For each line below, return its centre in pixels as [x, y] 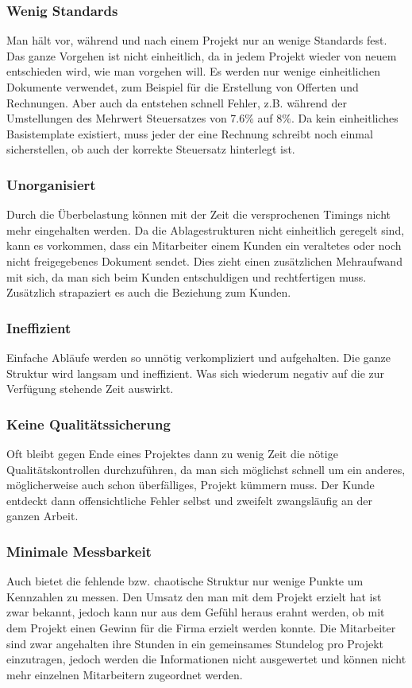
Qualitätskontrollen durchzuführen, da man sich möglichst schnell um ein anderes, [206, 469]
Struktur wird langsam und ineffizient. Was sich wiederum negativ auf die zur [196, 373]
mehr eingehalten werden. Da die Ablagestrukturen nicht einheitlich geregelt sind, [206, 229]
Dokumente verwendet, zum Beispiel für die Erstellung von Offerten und [183, 87]
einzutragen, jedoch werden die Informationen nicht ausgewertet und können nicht [206, 659]
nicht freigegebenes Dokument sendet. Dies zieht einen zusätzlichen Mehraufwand [204, 260]
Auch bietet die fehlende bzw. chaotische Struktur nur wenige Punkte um [185, 581]
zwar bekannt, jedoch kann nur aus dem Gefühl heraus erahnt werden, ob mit [196, 612]
